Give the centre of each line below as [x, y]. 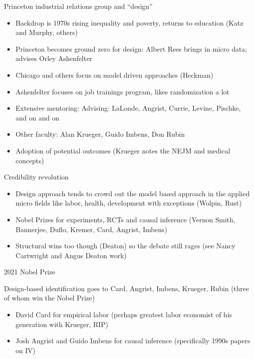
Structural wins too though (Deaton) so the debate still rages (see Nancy [125, 246]
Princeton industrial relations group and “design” [78, 6]
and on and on [37, 117]
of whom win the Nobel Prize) [49, 298]
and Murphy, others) [46, 32]
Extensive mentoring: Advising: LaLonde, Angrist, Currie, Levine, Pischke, [128, 108]
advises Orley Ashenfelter [54, 58]
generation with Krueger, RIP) [62, 324]
